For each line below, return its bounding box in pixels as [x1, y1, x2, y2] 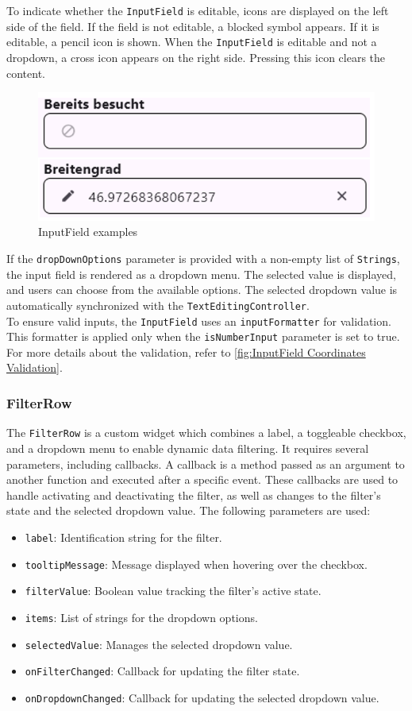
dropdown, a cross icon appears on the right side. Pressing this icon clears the [6, 48, 386, 65]
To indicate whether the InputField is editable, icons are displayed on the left [6, 2, 389, 18]
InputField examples [38, 223, 138, 240]
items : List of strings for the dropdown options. [25, 609, 258, 625]
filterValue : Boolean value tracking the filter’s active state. [25, 582, 322, 599]
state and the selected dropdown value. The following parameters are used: [6, 502, 371, 519]
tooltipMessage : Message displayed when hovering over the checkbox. [25, 555, 368, 572]
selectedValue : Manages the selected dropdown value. [25, 636, 293, 652]
